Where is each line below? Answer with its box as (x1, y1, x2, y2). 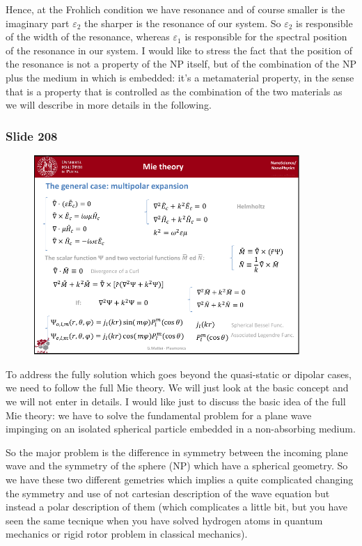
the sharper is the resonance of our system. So (84, 15, 281, 30)
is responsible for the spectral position (184, 29, 347, 44)
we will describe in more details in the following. (6, 97, 212, 112)
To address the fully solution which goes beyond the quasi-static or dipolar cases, (6, 366, 352, 381)
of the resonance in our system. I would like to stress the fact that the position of (6, 42, 353, 57)
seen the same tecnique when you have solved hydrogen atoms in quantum (6, 513, 323, 527)
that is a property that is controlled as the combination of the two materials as (6, 84, 343, 98)
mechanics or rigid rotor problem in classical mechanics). (6, 526, 248, 541)
